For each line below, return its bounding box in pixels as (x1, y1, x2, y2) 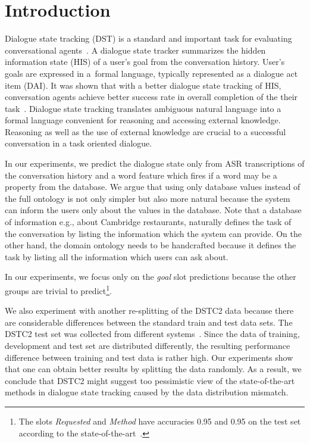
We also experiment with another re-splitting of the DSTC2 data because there (5, 304, 294, 317)
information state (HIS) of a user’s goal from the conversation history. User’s (5, 55, 285, 68)
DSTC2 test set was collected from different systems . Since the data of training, (5, 327, 300, 340)
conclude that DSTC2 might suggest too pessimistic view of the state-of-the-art (5, 374, 295, 386)
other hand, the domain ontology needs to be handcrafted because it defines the (5, 239, 296, 251)
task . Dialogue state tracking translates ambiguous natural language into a (5, 102, 281, 114)
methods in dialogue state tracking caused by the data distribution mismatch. (5, 386, 289, 398)
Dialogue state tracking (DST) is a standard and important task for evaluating (5, 32, 292, 45)
